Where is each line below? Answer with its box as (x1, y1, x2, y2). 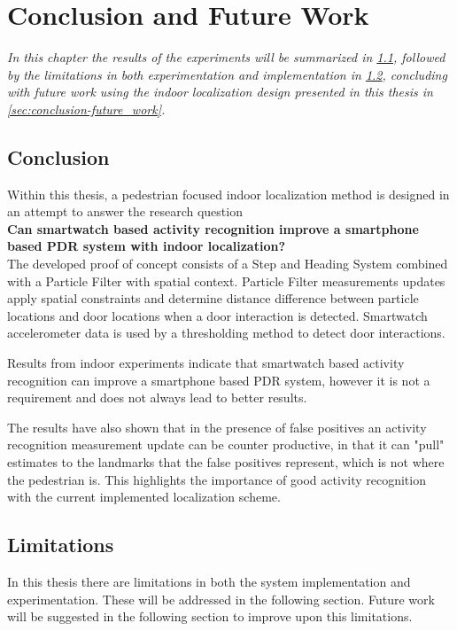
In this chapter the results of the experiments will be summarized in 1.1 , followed (7, 48, 445, 66)
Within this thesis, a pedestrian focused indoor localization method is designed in (7, 184, 450, 203)
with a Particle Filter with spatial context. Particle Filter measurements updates (7, 271, 445, 290)
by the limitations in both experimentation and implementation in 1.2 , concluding (7, 65, 447, 83)
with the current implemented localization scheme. (7, 487, 281, 506)
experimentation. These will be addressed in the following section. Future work (7, 589, 435, 608)
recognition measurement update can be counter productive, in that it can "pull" (7, 435, 445, 454)
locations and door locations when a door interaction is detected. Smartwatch (7, 306, 428, 324)
